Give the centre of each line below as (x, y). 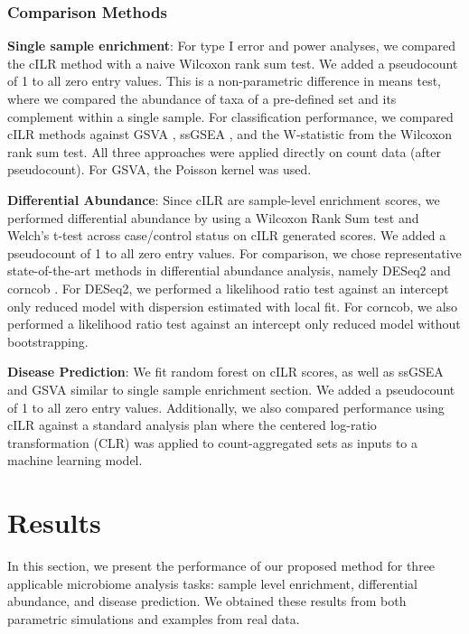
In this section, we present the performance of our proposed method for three (221, 565)
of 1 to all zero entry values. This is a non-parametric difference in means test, (225, 81)
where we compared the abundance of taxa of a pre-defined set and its (202, 98)
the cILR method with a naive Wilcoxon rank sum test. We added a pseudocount (233, 63)
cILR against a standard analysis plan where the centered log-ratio (192, 425)
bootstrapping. (48, 341)
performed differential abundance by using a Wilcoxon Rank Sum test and (213, 217)
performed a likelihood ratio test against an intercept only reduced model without (234, 324)
